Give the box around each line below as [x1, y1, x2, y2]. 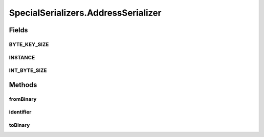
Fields [9, 26, 28, 34]
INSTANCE [9, 54, 35, 61]
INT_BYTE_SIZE [9, 67, 47, 74]
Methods [9, 81, 37, 89]
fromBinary [9, 95, 37, 102]
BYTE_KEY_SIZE [9, 41, 49, 47]
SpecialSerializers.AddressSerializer [9, 7, 162, 18]
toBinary [9, 121, 30, 128]
